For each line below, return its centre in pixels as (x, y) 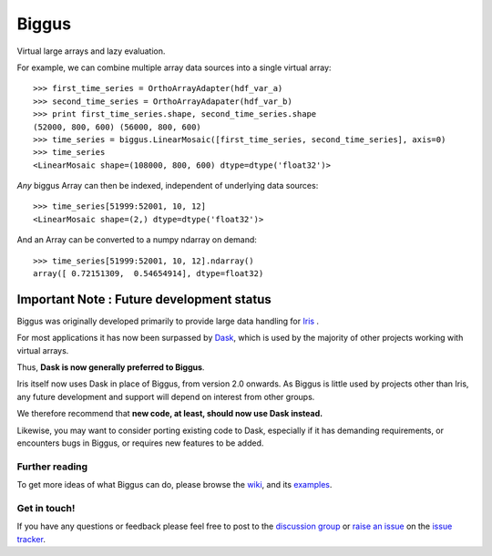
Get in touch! (46, 508)
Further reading (52, 467)
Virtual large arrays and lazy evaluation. (91, 51)
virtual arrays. (43, 350)
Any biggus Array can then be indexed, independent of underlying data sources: (168, 186)
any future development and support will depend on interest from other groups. (166, 396)
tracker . (31, 539)
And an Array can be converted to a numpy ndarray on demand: (137, 240)
